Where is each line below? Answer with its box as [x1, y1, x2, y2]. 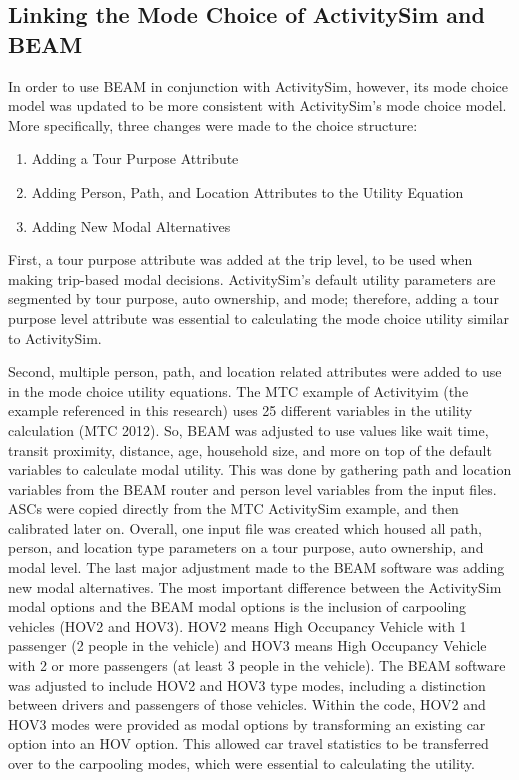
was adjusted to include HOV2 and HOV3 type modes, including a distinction [8, 674, 486, 695]
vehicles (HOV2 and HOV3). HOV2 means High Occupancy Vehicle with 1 [8, 615, 467, 636]
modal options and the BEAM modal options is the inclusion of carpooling [8, 596, 467, 617]
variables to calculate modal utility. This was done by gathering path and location [8, 459, 512, 480]
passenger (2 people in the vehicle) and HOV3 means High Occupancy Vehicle [8, 635, 487, 656]
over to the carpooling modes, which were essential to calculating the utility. [8, 753, 475, 773]
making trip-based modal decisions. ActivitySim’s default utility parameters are [8, 268, 496, 289]
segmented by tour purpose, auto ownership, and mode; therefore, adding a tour [8, 288, 499, 309]
